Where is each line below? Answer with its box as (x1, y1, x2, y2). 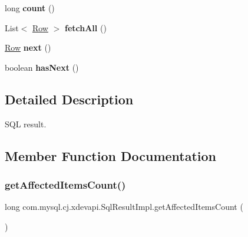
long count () (5, 2, 55, 14)
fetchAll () (64, 21, 107, 34)
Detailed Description (5, 90, 134, 108)
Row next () (5, 41, 51, 54)
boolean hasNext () (5, 61, 79, 73)
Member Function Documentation (5, 146, 217, 164)
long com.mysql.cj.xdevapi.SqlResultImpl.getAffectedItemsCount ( (5, 200, 243, 213)
